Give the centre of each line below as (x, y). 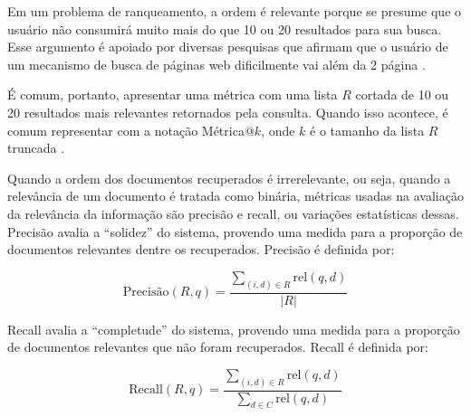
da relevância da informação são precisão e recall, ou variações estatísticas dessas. (233, 213)
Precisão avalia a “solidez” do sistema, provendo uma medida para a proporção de (235, 231)
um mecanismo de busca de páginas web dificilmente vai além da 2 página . (216, 64)
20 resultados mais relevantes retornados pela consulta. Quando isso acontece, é (228, 112)
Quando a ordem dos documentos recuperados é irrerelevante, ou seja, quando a (229, 178)
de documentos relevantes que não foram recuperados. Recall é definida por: (218, 347)
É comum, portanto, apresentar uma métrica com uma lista (173, 95)
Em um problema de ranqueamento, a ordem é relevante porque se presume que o (235, 11)
